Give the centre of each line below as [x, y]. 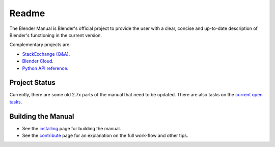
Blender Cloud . [38, 61]
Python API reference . [45, 68]
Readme [27, 13]
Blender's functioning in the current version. [56, 35]
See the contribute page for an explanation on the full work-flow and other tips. [105, 136]
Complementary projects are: [40, 45]
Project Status [33, 83]
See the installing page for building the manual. [72, 128]
